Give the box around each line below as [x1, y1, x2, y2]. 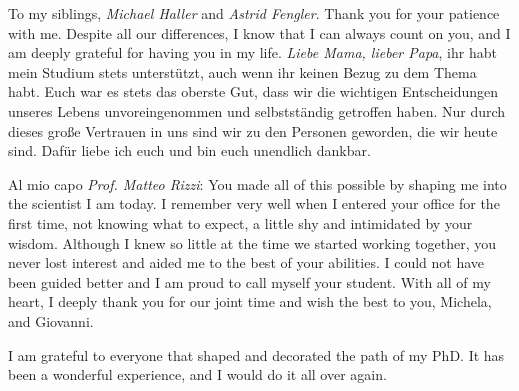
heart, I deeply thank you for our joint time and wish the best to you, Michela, [8, 291, 492, 312]
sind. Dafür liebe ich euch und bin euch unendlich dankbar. [8, 140, 371, 161]
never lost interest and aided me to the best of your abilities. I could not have [8, 252, 485, 273]
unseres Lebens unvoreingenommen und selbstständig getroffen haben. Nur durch [8, 100, 506, 121]
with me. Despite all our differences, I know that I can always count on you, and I [8, 22, 511, 43]
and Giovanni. [8, 310, 94, 331]
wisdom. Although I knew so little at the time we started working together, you [8, 232, 496, 253]
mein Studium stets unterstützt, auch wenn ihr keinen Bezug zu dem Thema [8, 61, 477, 82]
